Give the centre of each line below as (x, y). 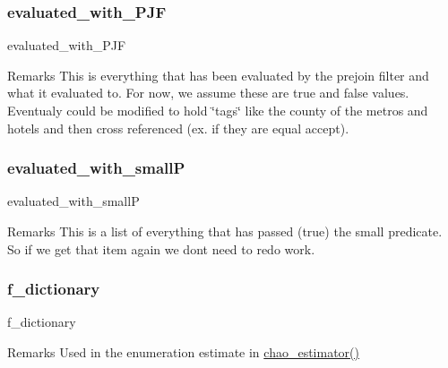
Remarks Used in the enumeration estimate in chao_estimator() (183, 352)
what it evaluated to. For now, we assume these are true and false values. (208, 93)
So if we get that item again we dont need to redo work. (161, 248)
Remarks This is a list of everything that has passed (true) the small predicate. (225, 231)
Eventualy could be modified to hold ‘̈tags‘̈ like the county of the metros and (218, 110)
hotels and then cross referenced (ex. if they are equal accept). (178, 128)
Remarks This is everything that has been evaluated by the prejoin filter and (218, 75)
